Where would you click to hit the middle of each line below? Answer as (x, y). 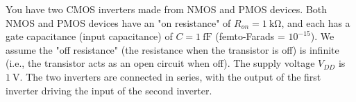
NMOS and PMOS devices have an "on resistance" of (118, 22)
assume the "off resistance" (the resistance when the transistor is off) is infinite (172, 49)
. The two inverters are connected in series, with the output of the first (170, 76)
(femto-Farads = (250, 36)
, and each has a (316, 22)
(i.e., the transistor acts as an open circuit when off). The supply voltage (160, 63)
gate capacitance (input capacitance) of (89, 36)
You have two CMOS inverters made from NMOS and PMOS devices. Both (167, 9)
